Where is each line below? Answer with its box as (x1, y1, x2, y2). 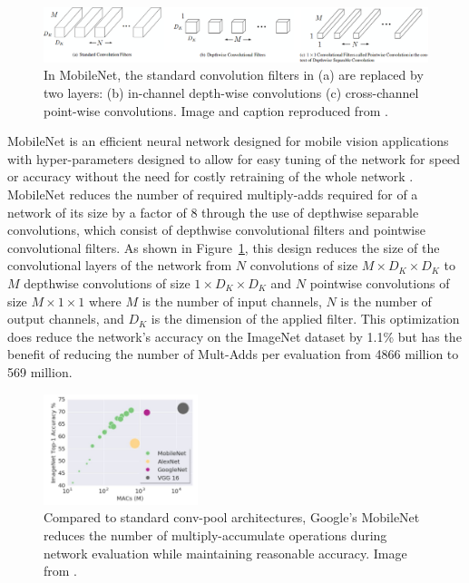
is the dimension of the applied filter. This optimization (151, 309, 460, 328)
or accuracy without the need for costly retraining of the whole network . (7, 167, 414, 186)
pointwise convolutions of (309, 273, 450, 292)
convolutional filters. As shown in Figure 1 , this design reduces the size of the (7, 238, 440, 257)
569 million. (7, 362, 73, 381)
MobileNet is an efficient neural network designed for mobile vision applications (7, 131, 449, 151)
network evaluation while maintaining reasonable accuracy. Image (44, 543, 407, 562)
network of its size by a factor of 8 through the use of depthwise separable (7, 202, 419, 221)
